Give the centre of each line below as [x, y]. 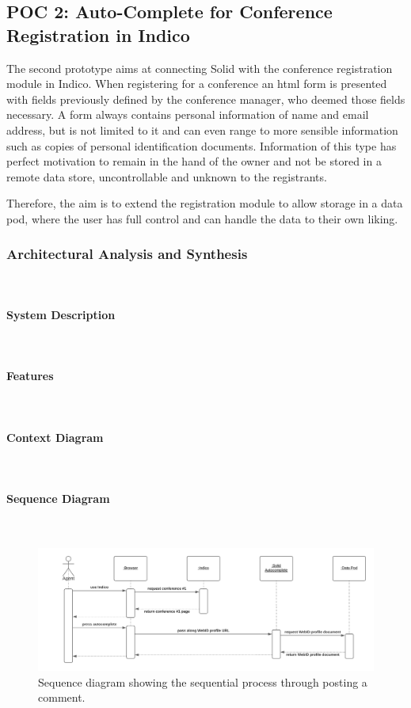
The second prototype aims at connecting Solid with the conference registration [200, 68]
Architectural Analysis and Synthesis [127, 254]
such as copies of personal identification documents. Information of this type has [202, 145]
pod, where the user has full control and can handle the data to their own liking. [202, 218]
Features [30, 376]
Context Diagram [55, 437]
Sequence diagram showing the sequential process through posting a [203, 681]
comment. [62, 697]
